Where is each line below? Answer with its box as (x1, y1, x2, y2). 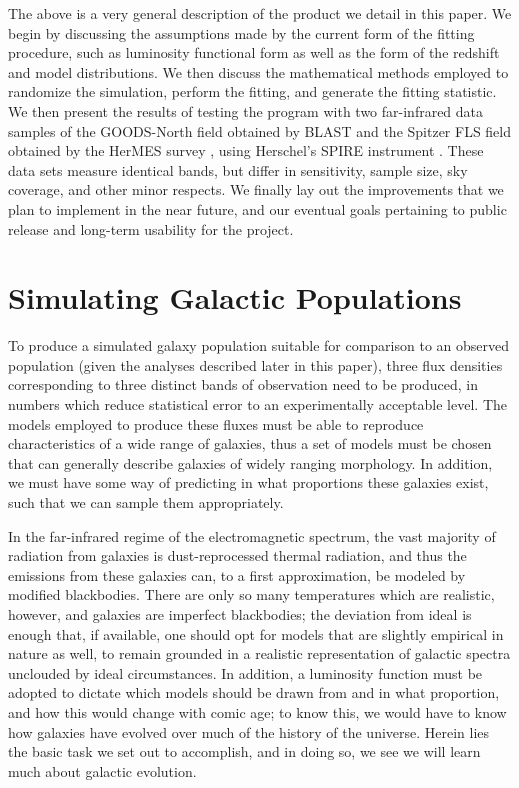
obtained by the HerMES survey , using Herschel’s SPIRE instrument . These (8, 140, 484, 161)
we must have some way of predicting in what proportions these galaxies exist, (8, 472, 489, 493)
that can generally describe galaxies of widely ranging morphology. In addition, (8, 452, 493, 473)
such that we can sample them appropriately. (8, 492, 284, 512)
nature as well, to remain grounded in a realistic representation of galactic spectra (8, 643, 511, 664)
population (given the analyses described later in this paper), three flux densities (8, 354, 503, 375)
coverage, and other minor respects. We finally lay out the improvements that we (8, 179, 504, 200)
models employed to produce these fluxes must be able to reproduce (8, 413, 424, 434)
